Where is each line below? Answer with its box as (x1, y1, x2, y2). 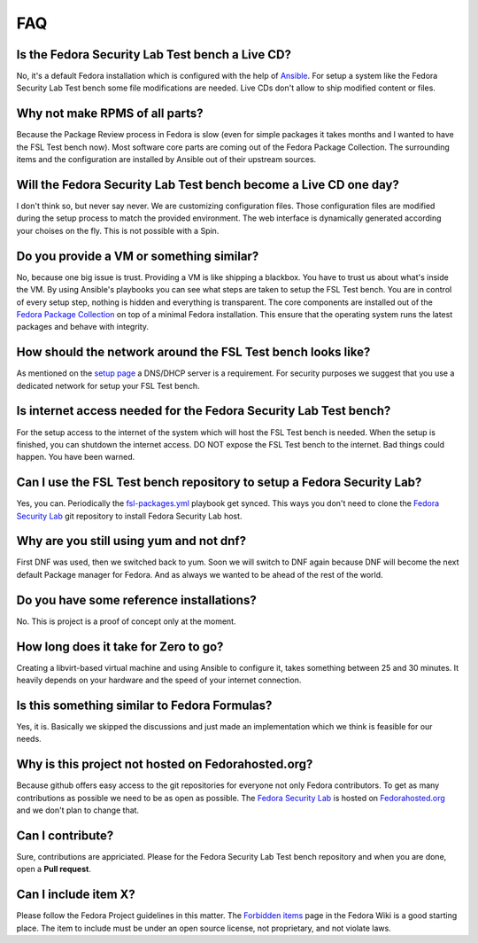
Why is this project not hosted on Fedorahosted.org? (16, 757, 313, 772)
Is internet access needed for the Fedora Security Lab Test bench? (16, 403, 391, 418)
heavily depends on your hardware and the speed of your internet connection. (16, 674, 302, 686)
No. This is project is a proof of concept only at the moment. (16, 616, 236, 627)
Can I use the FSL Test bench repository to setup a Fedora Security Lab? (16, 475, 422, 490)
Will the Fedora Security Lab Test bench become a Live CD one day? (16, 177, 400, 192)
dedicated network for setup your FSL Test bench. (16, 380, 200, 391)
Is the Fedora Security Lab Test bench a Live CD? (16, 47, 292, 62)
